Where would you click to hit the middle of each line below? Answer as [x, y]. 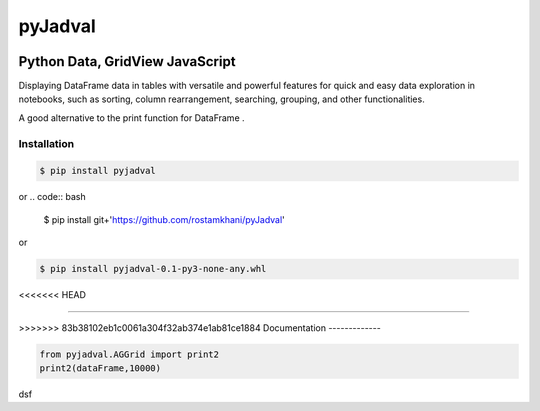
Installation [46, 143]
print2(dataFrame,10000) [100, 368]
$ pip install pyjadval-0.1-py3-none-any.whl [153, 269]
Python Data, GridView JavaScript [127, 61]
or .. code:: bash [52, 197]
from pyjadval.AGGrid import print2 [129, 354]
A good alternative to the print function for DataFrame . [131, 117]
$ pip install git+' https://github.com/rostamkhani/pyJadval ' [164, 219]
